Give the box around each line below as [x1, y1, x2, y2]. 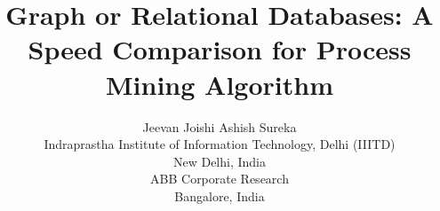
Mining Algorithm [106, 66, 333, 102]
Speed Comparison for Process [28, 31, 412, 67]
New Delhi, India [172, 152, 267, 170]
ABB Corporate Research [150, 169, 289, 188]
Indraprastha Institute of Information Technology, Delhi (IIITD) [44, 135, 396, 153]
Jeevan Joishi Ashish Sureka [142, 117, 297, 136]
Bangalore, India [174, 186, 265, 205]
